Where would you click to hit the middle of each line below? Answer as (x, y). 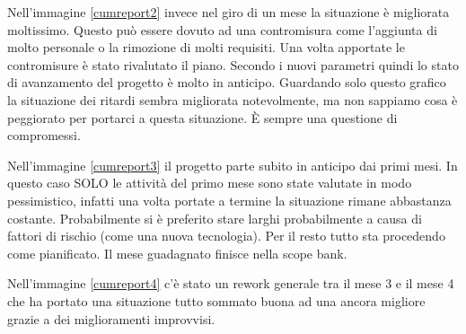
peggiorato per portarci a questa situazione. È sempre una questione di (202, 117)
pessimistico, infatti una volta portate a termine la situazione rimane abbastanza (229, 200)
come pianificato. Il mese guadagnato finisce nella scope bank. (177, 253)
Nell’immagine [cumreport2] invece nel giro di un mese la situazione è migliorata (229, 12)
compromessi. (44, 135)
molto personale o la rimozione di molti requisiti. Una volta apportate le (206, 47)
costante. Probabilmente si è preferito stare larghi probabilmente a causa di (215, 218)
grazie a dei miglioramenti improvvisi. (111, 318)
